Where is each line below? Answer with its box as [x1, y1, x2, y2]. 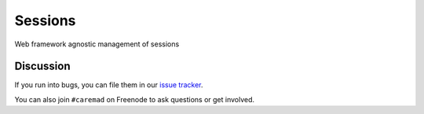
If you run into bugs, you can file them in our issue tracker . [14, 80, 203, 90]
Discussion [14, 60, 71, 73]
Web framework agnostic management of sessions [14, 39, 180, 49]
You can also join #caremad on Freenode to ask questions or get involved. [14, 94, 255, 104]
